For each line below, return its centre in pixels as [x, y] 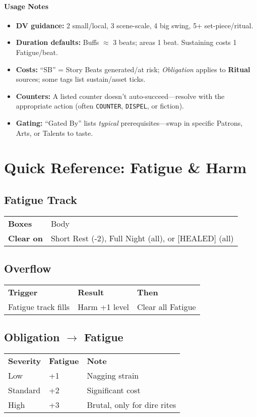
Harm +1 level [103, 306]
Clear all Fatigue [166, 306]
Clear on [25, 238]
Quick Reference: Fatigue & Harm [125, 167]
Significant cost [114, 390]
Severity [25, 361]
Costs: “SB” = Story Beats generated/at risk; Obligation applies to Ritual [133, 69]
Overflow [28, 268]
